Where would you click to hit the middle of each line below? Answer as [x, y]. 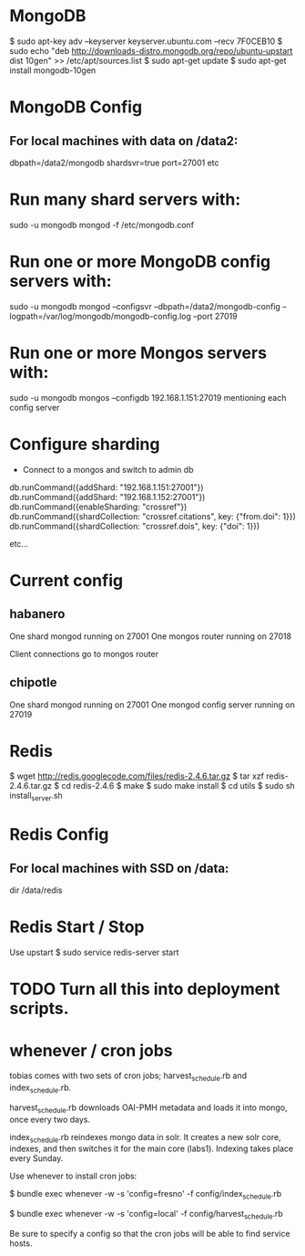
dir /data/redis [36, 890]
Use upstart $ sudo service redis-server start [94, 952]
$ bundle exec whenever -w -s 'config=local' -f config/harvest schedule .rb [147, 1215]
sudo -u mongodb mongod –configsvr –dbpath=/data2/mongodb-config [145, 306]
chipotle [33, 682]
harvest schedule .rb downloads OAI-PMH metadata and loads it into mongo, [149, 1108]
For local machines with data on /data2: [124, 141]
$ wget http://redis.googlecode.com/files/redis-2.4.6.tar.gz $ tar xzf [137, 776]
